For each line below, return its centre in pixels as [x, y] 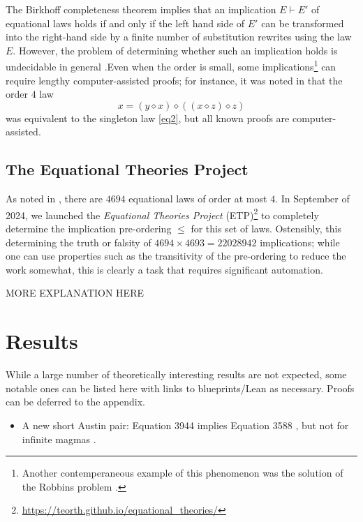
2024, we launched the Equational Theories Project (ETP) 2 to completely [162, 214]
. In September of [312, 199]
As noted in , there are [54, 199]
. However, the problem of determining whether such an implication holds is [175, 50]
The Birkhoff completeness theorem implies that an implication [141, 9]
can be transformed [303, 23]
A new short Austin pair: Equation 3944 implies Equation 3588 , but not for [185, 425]
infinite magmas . [59, 439]
